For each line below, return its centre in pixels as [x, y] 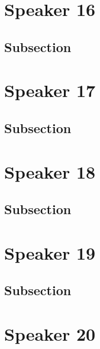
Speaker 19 [50, 252]
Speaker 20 [50, 333]
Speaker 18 [50, 171]
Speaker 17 [50, 90]
